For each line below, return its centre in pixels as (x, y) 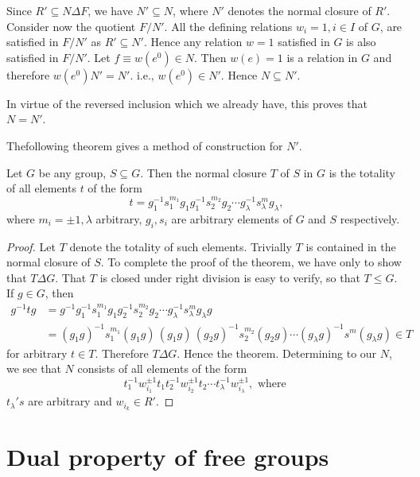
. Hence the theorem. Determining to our (277, 353)
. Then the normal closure (203, 172)
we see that (34, 368)
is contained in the (351, 246)
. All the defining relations (228, 26)
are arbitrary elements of (231, 218)
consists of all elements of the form (162, 368)
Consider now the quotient (71, 26)
